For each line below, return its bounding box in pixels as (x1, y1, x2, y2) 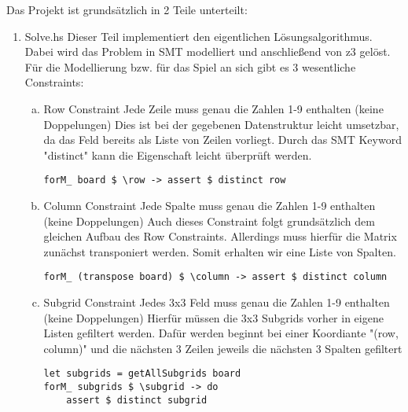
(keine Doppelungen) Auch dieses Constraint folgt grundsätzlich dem (43, 212, 375, 229)
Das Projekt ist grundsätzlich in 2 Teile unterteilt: (6, 2, 248, 17)
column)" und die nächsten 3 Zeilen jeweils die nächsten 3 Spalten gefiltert (43, 340, 402, 356)
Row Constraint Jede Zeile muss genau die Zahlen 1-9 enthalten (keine (43, 100, 384, 116)
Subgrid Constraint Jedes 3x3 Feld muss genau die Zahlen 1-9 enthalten (43, 294, 390, 311)
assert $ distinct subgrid (66, 394, 208, 406)
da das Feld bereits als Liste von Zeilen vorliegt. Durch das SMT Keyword (43, 131, 402, 148)
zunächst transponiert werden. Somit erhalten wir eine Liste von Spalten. (43, 243, 396, 259)
